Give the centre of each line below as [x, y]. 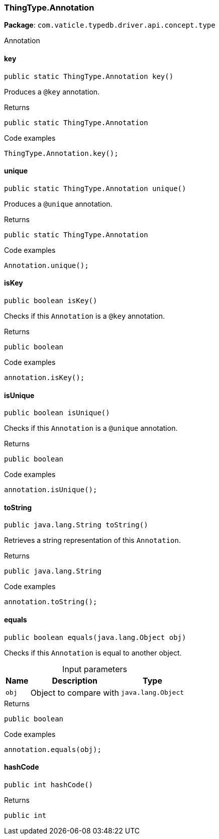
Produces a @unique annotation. [58, 204]
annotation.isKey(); [44, 378]
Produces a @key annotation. [52, 91]
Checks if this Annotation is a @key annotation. [85, 316]
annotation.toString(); [51, 602]
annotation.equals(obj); [53, 749]
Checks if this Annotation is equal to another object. [93, 652]
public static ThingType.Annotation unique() [95, 188]
